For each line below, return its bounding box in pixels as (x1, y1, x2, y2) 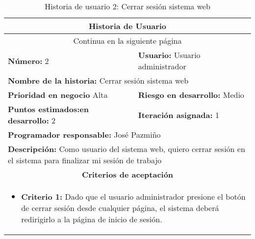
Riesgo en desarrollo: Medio (138, 89, 244, 100)
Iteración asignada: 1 (138, 109, 219, 120)
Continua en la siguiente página (73, 35, 182, 46)
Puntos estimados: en (8, 103, 89, 115)
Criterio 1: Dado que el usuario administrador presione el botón (21, 191, 246, 202)
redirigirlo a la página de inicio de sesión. (21, 213, 162, 225)
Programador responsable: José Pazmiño (8, 129, 161, 140)
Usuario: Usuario (138, 49, 201, 60)
